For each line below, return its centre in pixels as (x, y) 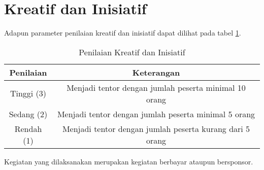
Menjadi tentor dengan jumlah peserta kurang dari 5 (156, 128)
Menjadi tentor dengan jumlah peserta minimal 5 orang (156, 114)
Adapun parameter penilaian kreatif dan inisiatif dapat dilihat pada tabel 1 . (123, 33)
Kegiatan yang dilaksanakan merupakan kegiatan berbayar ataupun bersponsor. (129, 161)
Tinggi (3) (28, 93)
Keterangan (156, 72)
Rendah (28, 128)
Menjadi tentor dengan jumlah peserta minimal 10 (156, 87)
